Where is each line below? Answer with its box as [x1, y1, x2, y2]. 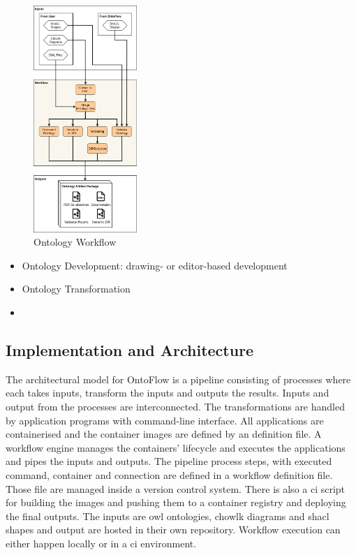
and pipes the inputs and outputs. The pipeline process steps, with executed [6, 454, 332, 468]
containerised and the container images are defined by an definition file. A [6, 427, 322, 441]
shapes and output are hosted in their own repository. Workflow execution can [6, 522, 341, 537]
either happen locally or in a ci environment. [6, 535, 197, 550]
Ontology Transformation [22, 281, 131, 296]
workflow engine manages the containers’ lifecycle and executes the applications [6, 440, 346, 454]
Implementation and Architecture [6, 339, 254, 360]
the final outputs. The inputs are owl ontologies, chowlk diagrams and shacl [6, 508, 329, 523]
